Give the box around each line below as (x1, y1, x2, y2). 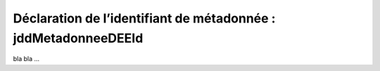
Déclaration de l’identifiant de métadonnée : (13, 11, 276, 26)
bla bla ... (13, 55, 40, 63)
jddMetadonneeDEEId (13, 30, 144, 46)
